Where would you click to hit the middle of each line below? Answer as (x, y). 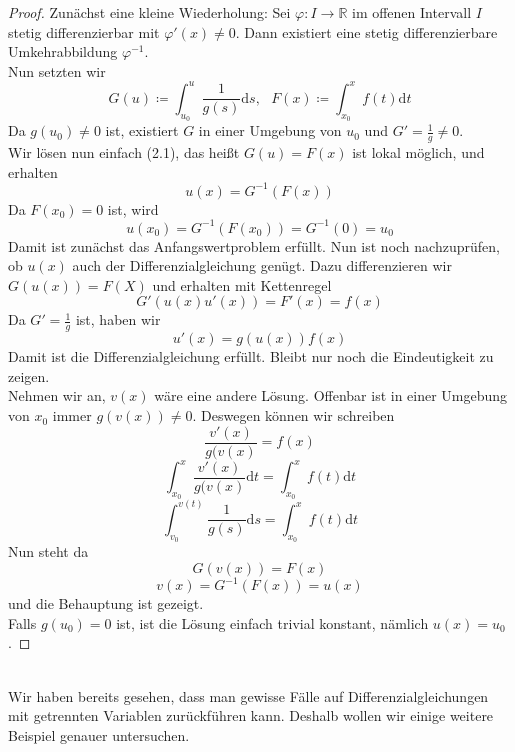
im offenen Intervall (411, 12)
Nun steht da (48, 551)
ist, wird (133, 208)
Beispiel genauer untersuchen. (99, 734)
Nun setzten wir (57, 70)
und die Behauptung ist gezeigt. (106, 603)
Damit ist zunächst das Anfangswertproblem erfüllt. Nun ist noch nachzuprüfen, (254, 245)
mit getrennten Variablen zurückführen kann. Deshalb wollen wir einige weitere (251, 715)
